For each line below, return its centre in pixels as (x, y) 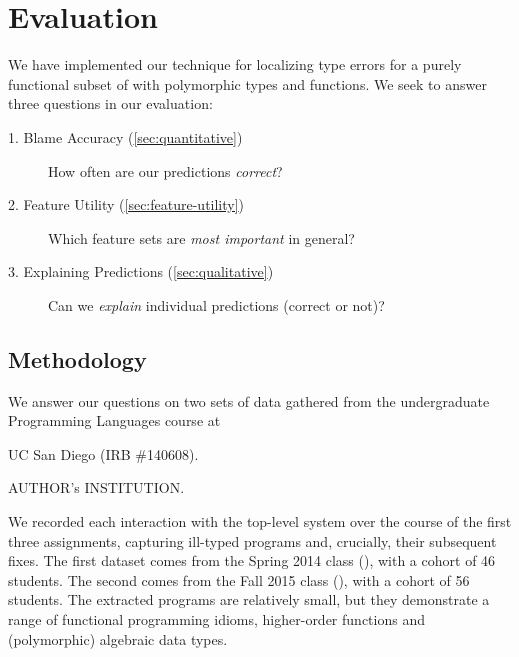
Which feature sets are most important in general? (201, 237)
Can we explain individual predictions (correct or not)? (216, 304)
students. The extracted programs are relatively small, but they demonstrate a (249, 599)
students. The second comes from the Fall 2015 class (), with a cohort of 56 (239, 579)
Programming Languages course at (114, 420)
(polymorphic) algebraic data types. (118, 638)
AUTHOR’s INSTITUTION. (96, 487)
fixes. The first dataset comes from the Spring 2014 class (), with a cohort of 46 (252, 560)
